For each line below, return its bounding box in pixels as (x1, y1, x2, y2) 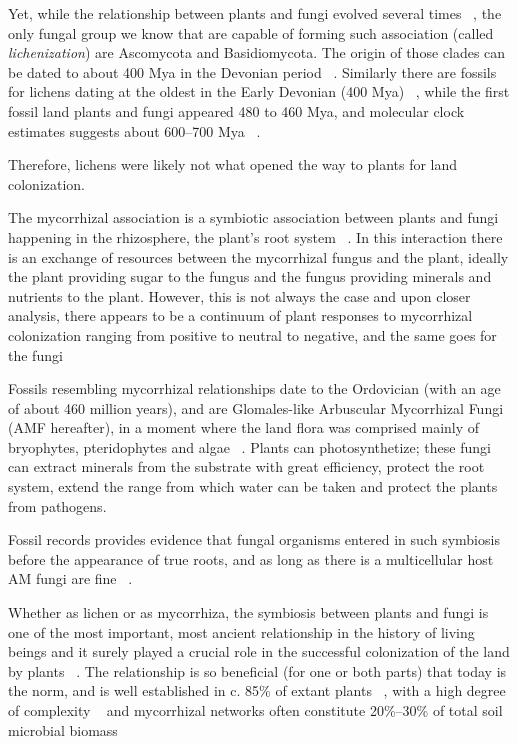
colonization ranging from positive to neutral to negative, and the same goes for (8, 324, 497, 345)
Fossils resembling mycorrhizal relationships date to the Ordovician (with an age (8, 378, 501, 399)
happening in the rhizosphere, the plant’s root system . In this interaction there (8, 226, 503, 247)
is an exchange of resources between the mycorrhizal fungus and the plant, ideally (8, 246, 509, 267)
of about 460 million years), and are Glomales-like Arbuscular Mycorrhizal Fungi (8, 397, 504, 418)
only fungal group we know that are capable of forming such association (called (8, 22, 494, 43)
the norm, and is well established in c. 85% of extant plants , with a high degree (8, 680, 506, 701)
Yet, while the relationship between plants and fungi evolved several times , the (8, 3, 502, 23)
